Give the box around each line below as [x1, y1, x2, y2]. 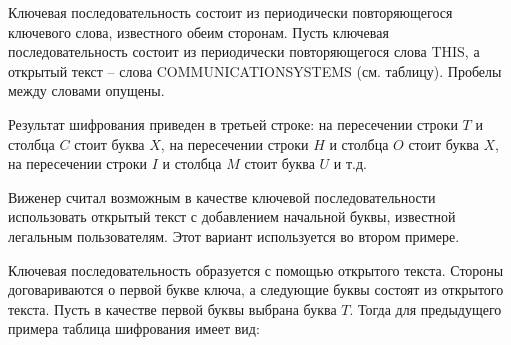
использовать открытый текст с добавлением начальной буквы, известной [8, 206, 456, 227]
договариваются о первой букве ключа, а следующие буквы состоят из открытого [8, 279, 504, 300]
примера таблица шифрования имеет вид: [8, 318, 260, 339]
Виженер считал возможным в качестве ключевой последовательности [8, 186, 436, 207]
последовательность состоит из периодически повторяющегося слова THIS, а [8, 41, 480, 62]
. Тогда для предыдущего [349, 298, 502, 319]
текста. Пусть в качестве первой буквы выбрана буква [8, 298, 337, 319]
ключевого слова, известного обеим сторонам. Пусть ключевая [8, 21, 389, 42]
